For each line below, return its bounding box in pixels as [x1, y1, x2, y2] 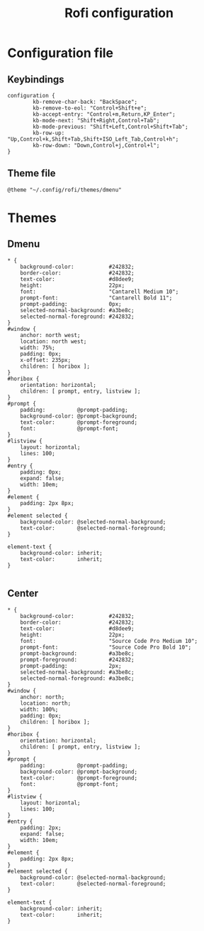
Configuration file [7, 45, 113, 61]
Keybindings [7, 73, 65, 85]
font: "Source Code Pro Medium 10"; [20, 637, 198, 644]
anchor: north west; [20, 331, 81, 339]
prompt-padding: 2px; [20, 662, 122, 669]
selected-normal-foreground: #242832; [20, 313, 135, 320]
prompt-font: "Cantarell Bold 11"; [20, 294, 173, 302]
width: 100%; [20, 706, 59, 713]
